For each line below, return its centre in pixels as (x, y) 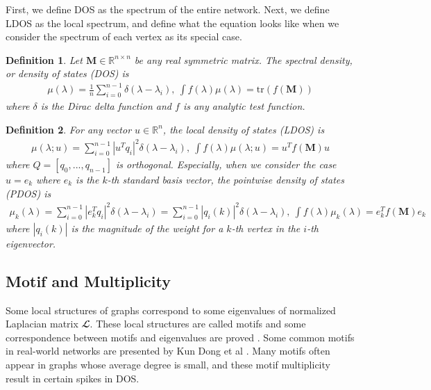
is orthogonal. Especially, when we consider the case (226, 164)
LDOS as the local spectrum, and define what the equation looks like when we (172, 23)
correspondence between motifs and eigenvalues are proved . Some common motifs (180, 337)
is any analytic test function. (244, 106)
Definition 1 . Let (44, 59)
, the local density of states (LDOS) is (244, 129)
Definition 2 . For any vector (69, 129)
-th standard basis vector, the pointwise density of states (226, 180)
